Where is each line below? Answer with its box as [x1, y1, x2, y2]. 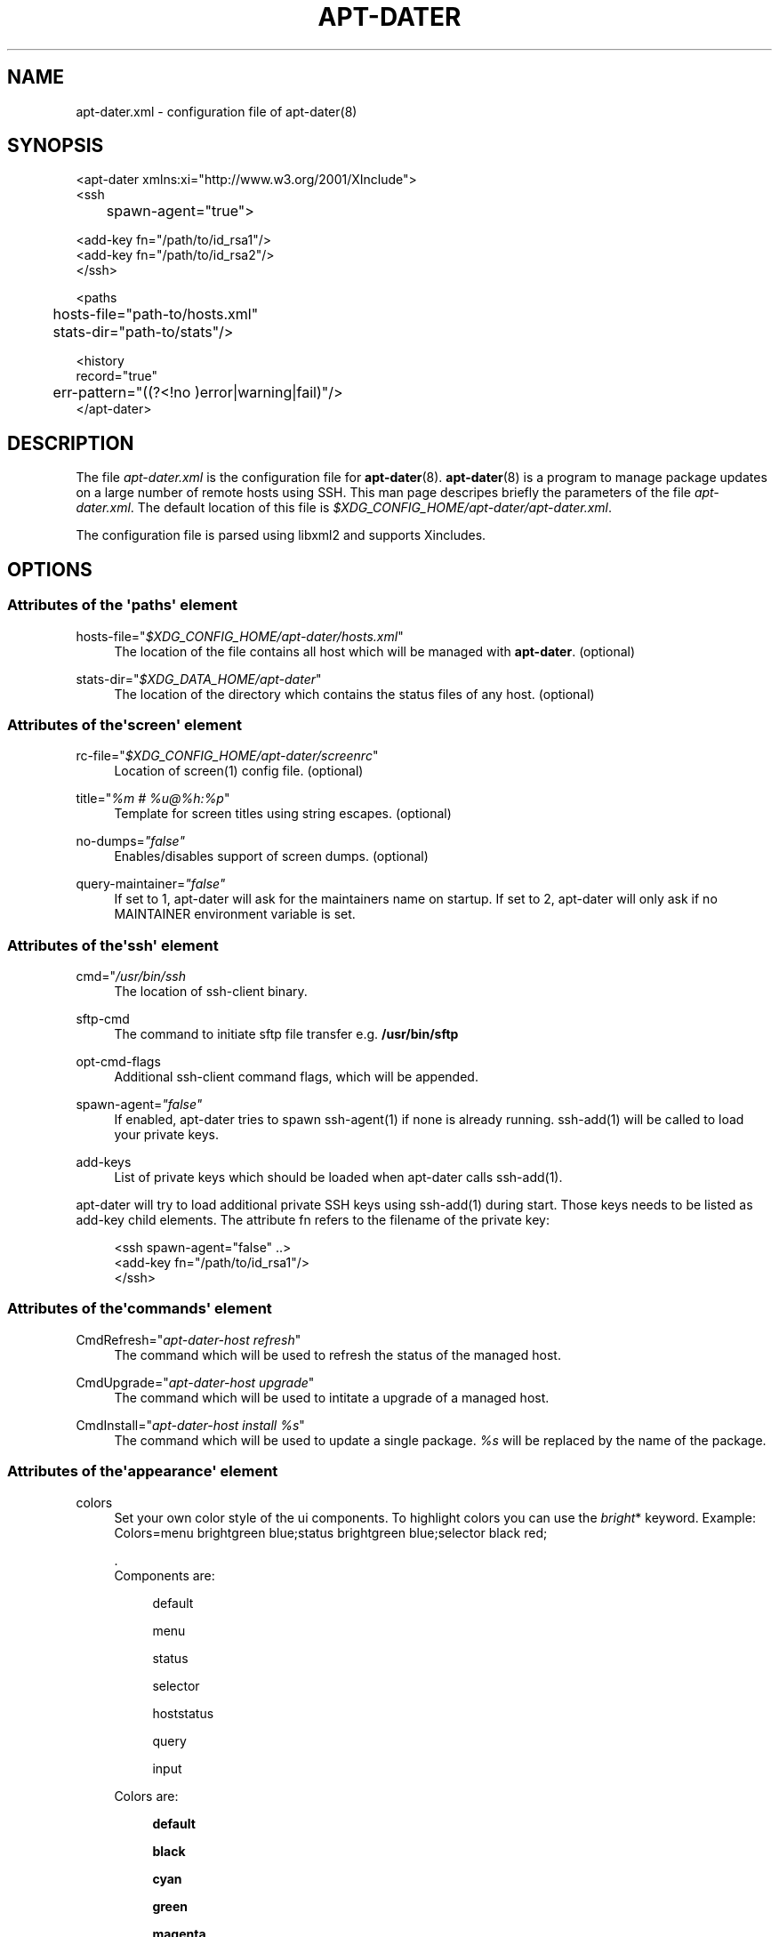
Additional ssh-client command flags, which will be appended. [114, 1069, 478, 1084]
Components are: [114, 1567, 215, 1583]
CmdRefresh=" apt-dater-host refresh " [76, 1331, 301, 1347]
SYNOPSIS [7, 134, 104, 157]
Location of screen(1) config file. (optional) [114, 763, 364, 779]
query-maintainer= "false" [76, 876, 226, 892]
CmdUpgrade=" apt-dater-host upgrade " [76, 1374, 315, 1390]
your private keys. [114, 1127, 219, 1142]
